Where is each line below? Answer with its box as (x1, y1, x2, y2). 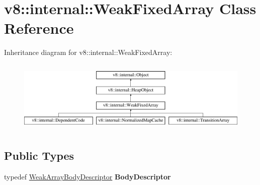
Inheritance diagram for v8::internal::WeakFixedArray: (4, 47, 172, 57)
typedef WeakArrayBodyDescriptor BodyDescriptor (4, 171, 171, 182)
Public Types (4, 148, 74, 163)
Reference (4, 18, 74, 38)
